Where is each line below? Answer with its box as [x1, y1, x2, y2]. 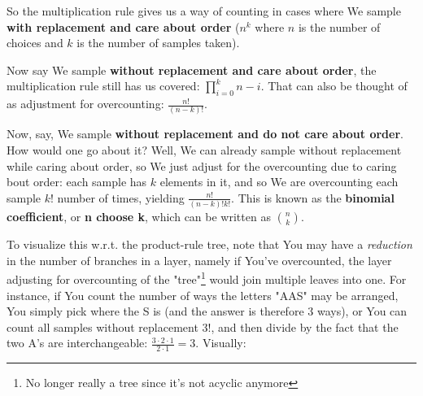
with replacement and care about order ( [7, 18, 240, 35]
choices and [7, 34, 63, 51]
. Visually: [195, 334, 246, 351]
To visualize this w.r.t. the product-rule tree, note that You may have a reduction [7, 236, 412, 253]
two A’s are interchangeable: [7, 334, 148, 351]
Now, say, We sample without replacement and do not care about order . [7, 125, 403, 142]
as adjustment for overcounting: [7, 95, 164, 112]
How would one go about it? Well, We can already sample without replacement [7, 141, 402, 159]
